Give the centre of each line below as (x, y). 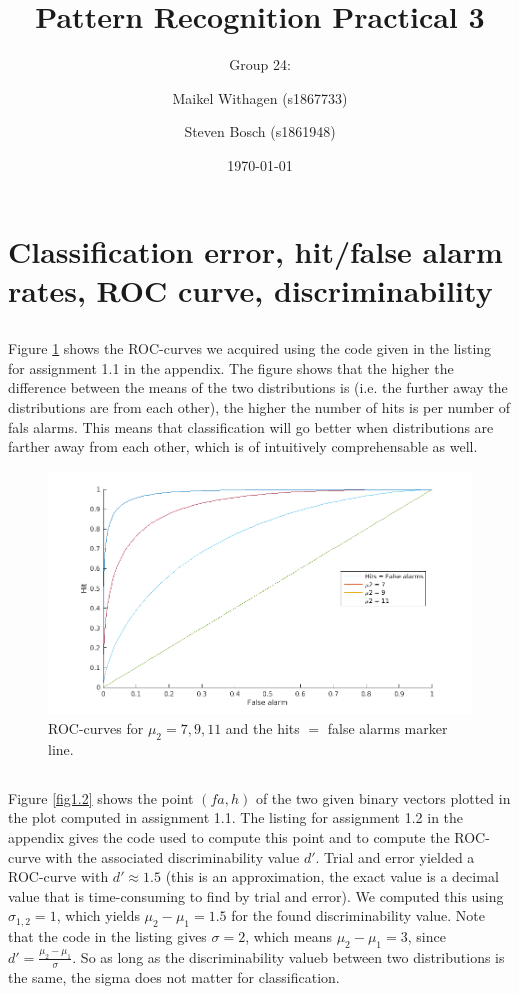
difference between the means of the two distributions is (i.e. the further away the (258, 387)
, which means (288, 936)
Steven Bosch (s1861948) (260, 131)
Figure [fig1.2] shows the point (101, 797)
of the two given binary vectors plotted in (383, 797)
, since (426, 936)
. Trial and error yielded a (395, 856)
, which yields (98, 915)
